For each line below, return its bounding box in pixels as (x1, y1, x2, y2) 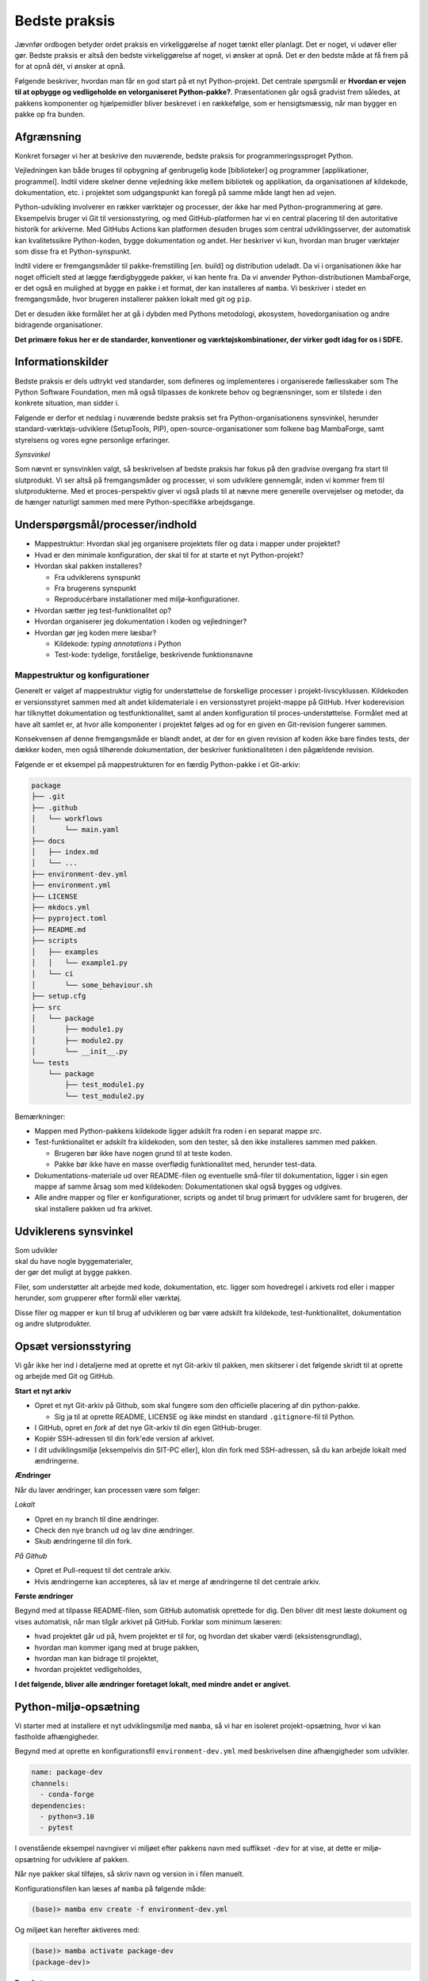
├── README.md (31, 925, 86, 934)
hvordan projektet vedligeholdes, (34, 1665, 143, 1674)
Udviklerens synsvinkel (14, 1224, 134, 1238)
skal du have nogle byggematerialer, (14, 1257, 134, 1266)
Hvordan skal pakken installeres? (34, 561, 143, 571)
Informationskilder (14, 355, 109, 368)
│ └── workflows (31, 814, 103, 823)
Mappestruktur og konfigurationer (14, 670, 150, 681)
